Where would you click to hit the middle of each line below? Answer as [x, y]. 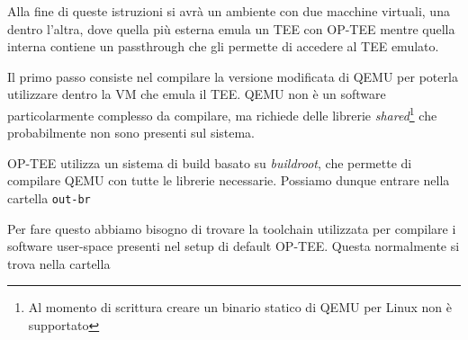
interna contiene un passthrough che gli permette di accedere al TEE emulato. [223, 46]
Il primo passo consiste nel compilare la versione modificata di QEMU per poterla [233, 76]
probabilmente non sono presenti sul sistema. [131, 133]
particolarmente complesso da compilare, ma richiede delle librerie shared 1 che [222, 113]
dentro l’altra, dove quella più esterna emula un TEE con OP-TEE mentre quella [231, 28]
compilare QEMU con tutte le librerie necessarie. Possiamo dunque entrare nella [229, 180]
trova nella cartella [59, 263]
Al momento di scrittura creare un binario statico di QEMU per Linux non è [240, 307]
